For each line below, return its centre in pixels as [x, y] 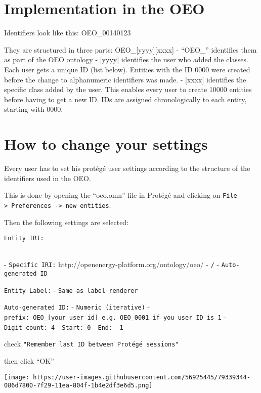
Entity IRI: [24, 238]
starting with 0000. [34, 109]
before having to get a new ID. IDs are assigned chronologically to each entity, [125, 99]
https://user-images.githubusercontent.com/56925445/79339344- [142, 377]
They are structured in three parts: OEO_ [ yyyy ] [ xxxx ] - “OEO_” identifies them [130, 49]
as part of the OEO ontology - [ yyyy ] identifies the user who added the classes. [126, 59]
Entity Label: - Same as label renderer [71, 290]
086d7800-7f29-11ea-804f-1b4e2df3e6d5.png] [78, 386]
